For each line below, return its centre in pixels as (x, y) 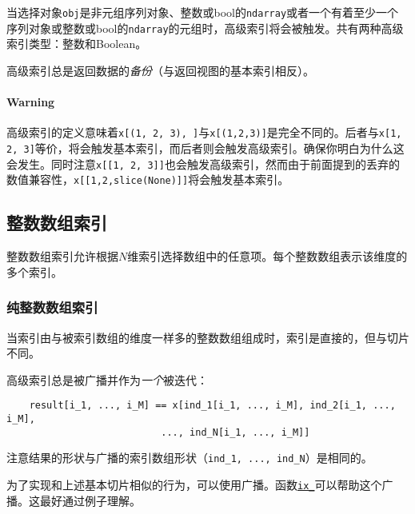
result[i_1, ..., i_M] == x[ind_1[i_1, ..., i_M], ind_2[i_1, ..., (212, 406)
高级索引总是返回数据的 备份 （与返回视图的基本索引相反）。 (160, 70)
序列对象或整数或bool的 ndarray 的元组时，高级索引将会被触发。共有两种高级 (205, 28)
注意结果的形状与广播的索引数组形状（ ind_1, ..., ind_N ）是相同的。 (190, 458)
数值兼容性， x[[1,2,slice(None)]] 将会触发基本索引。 (148, 179)
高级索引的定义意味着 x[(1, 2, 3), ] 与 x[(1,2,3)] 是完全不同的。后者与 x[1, (204, 132)
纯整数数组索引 (52, 307)
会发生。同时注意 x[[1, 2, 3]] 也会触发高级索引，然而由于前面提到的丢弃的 (203, 163)
